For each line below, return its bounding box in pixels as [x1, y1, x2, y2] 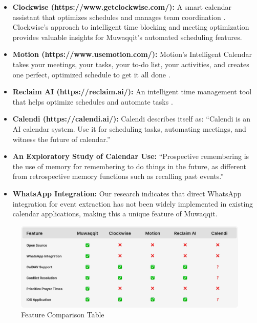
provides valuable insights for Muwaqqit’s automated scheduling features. [12, 31, 242, 42]
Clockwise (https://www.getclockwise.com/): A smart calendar [12, 2, 231, 12]
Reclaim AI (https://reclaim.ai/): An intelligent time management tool [12, 86, 252, 97]
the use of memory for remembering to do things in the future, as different [12, 160, 247, 171]
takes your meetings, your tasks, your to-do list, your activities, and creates [12, 58, 249, 69]
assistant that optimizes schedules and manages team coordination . [12, 11, 226, 22]
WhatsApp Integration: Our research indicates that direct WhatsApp [12, 188, 242, 198]
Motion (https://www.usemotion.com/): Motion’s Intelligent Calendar [12, 49, 252, 59]
